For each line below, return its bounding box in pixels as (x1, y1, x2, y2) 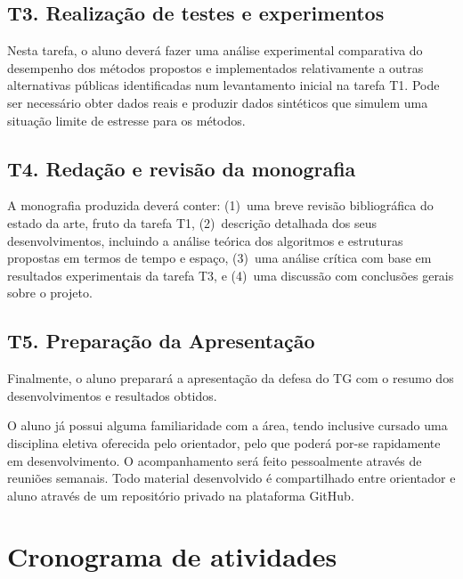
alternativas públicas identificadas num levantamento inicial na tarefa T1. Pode (7, 76, 440, 94)
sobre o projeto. (7, 283, 93, 302)
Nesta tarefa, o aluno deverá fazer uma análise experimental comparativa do (7, 41, 423, 60)
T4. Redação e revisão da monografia (7, 154, 356, 182)
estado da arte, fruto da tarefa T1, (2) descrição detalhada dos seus (7, 213, 378, 232)
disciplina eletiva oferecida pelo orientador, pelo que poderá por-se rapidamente (7, 433, 441, 452)
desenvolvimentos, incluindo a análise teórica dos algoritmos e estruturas (7, 231, 403, 249)
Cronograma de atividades (7, 538, 337, 575)
